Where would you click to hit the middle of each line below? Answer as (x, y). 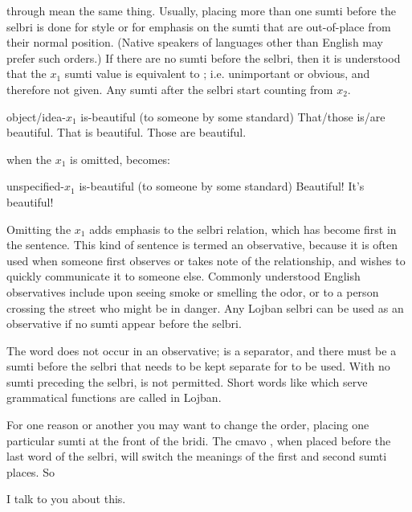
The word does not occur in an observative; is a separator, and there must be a (202, 350)
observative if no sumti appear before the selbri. (124, 324)
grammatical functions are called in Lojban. (114, 397)
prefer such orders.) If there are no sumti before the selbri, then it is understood (204, 57)
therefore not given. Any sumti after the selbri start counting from (170, 89)
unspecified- (36, 186)
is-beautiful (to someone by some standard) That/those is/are (233, 116)
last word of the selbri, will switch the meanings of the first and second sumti (197, 456)
